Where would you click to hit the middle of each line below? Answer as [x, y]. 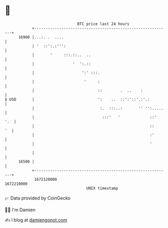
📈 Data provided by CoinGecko [38, 198]
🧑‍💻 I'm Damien [20, 210]
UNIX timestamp [102, 188]
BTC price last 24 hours [103, 24]
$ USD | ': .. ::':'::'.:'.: [77, 99]
